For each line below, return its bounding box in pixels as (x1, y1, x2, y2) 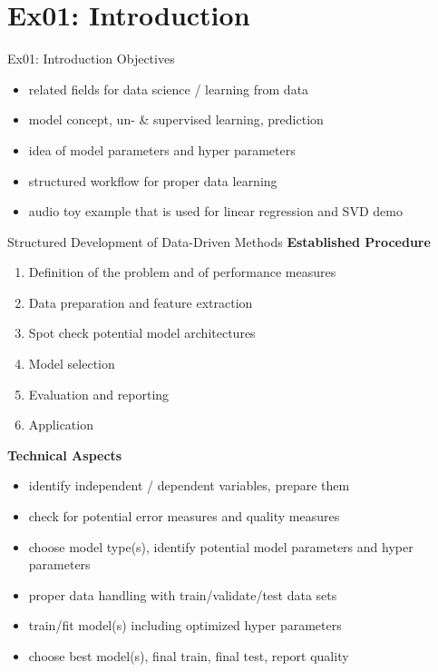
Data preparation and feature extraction (28, 292, 253, 311)
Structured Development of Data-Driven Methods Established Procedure (7, 232, 431, 251)
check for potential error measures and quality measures (28, 507, 340, 526)
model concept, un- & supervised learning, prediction (28, 110, 324, 129)
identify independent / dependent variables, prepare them (28, 476, 350, 495)
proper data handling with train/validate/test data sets (28, 585, 337, 604)
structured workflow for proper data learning (28, 171, 277, 190)
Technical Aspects (7, 445, 122, 464)
